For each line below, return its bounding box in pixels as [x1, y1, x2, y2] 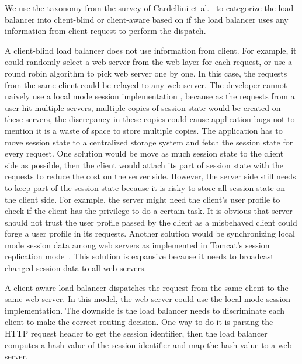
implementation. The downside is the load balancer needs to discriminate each [5, 304, 285, 316]
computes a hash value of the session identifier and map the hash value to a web [5, 338, 292, 351]
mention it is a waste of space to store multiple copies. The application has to [5, 124, 283, 136]
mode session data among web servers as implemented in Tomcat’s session [5, 238, 270, 251]
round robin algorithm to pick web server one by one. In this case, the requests [5, 67, 287, 79]
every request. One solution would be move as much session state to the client [5, 147, 284, 160]
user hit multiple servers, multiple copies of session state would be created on [5, 101, 281, 113]
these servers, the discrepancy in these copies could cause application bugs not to [5, 113, 295, 125]
